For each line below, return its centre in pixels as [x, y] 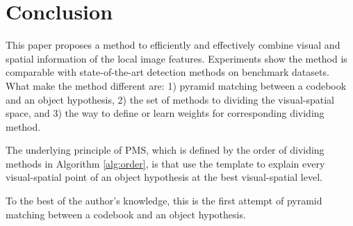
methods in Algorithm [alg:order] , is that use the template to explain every [165, 163]
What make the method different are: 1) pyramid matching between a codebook [176, 85]
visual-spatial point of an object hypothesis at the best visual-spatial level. [164, 177]
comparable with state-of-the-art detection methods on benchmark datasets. [167, 72]
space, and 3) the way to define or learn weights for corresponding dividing [165, 113]
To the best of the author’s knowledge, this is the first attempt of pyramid [164, 201]
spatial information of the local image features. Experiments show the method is [176, 58]
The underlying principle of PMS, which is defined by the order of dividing [165, 150]
